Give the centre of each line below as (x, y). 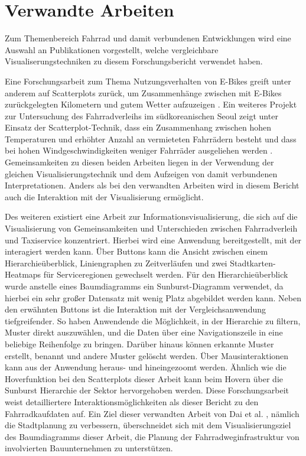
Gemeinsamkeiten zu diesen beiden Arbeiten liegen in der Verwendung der (139, 162)
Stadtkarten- (253, 263)
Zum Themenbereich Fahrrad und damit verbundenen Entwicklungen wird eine (148, 38)
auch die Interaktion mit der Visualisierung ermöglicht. (104, 196)
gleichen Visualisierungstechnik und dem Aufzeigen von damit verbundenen (141, 173)
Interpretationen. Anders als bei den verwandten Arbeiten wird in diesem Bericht (152, 185)
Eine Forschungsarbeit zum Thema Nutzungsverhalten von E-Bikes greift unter (148, 81)
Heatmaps (23, 274)
